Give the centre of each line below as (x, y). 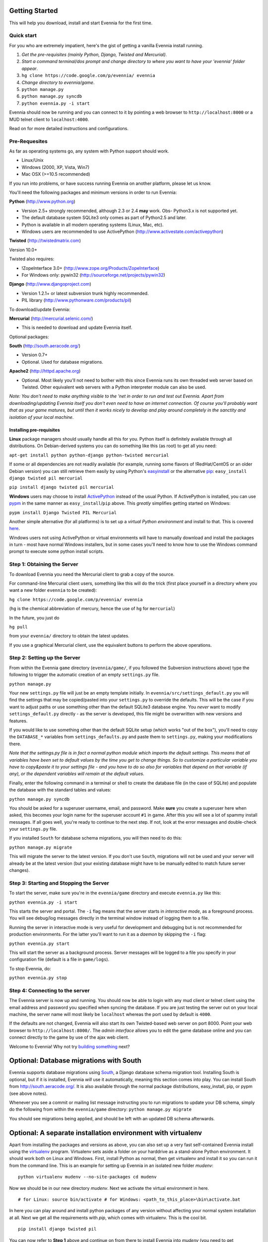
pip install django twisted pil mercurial (62, 487)
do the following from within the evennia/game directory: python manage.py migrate (100, 1109)
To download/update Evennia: (40, 309)
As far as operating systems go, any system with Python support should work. (89, 151)
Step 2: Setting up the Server (45, 658)
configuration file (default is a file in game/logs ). (59, 959)
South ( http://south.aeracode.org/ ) (45, 346)
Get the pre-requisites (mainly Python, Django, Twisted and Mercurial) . (94, 55)
